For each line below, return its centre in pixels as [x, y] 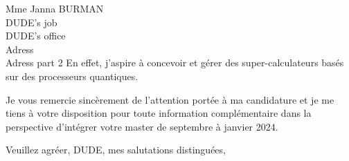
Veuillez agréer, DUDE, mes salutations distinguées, [116, 150]
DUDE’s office [36, 36]
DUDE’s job [32, 22]
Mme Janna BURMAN [55, 8]
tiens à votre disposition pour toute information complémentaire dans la [159, 113]
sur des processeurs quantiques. [72, 76]
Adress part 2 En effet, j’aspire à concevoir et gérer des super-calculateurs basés [175, 63]
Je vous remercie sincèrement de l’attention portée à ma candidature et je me [170, 99]
